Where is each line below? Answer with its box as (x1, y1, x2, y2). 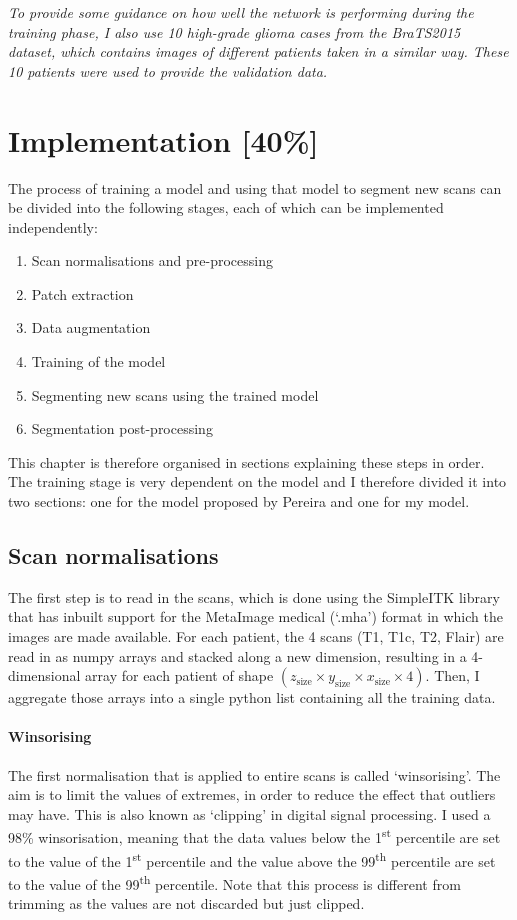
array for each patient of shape (85, 665, 274, 686)
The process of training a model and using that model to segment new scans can (8, 177, 502, 198)
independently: (8, 216, 98, 237)
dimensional (8, 665, 81, 686)
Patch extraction (31, 283, 134, 304)
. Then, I (425, 665, 480, 686)
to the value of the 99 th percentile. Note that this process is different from (8, 870, 461, 894)
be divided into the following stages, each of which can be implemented (8, 197, 444, 218)
